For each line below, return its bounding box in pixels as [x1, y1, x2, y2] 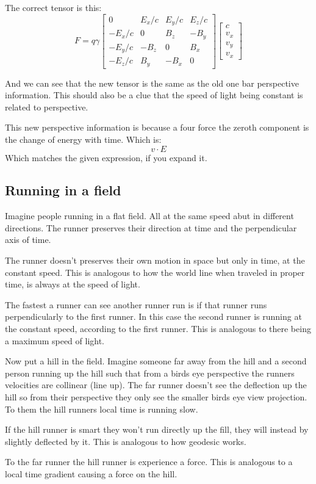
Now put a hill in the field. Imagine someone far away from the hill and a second [5, 355, 307, 367]
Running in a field [5, 181, 121, 200]
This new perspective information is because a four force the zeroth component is [5, 121, 309, 134]
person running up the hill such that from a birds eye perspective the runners [5, 366, 295, 379]
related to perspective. [5, 100, 88, 113]
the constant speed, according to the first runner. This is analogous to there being [5, 322, 311, 335]
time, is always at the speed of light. [5, 278, 140, 291]
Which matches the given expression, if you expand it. [5, 151, 207, 164]
